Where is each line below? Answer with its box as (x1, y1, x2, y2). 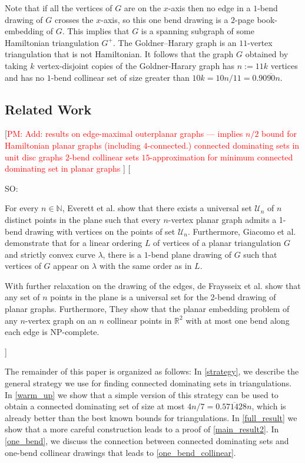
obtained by (245, 48, 289, 60)
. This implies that (62, 25, 130, 37)
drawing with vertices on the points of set (25, 225, 175, 237)
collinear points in (107, 314, 172, 326)
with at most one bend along (185, 314, 290, 326)
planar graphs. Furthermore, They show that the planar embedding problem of (5, 303, 290, 315)
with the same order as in (99, 260, 192, 272)
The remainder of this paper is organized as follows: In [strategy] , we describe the (5, 365, 299, 377)
